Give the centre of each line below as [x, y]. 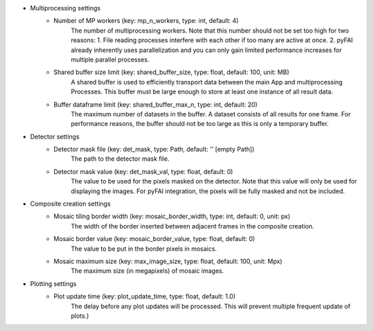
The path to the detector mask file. [120, 159]
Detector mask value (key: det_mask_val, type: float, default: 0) [143, 171]
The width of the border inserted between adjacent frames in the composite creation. [193, 226]
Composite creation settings [70, 204]
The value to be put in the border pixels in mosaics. [144, 249]
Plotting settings [53, 283]
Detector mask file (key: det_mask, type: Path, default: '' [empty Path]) [154, 150]
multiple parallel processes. [110, 60]
